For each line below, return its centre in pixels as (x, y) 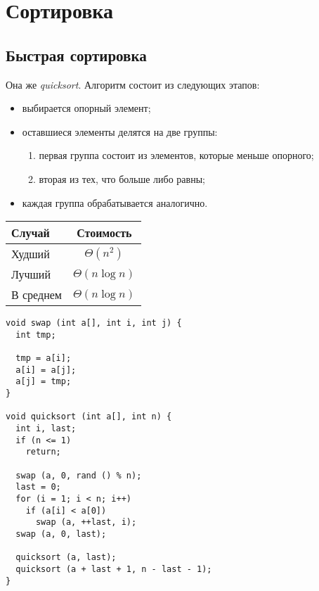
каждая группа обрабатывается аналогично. (115, 202)
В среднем (37, 295)
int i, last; (46, 429)
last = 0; (38, 487)
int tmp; (36, 335)
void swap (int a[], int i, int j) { (94, 323)
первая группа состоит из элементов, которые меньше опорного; (176, 155)
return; (43, 452)
